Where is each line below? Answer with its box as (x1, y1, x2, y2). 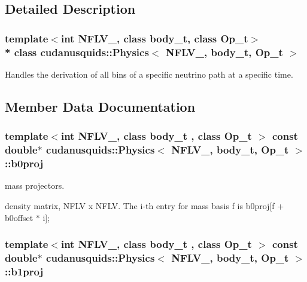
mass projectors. (5, 179, 65, 192)
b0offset (5, 211, 34, 223)
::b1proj (5, 263, 44, 278)
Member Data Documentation (5, 97, 196, 115)
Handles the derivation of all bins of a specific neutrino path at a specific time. (5, 68, 293, 80)
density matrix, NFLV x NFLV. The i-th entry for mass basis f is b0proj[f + (5, 199, 284, 211)
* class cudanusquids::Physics (5, 44, 149, 59)
